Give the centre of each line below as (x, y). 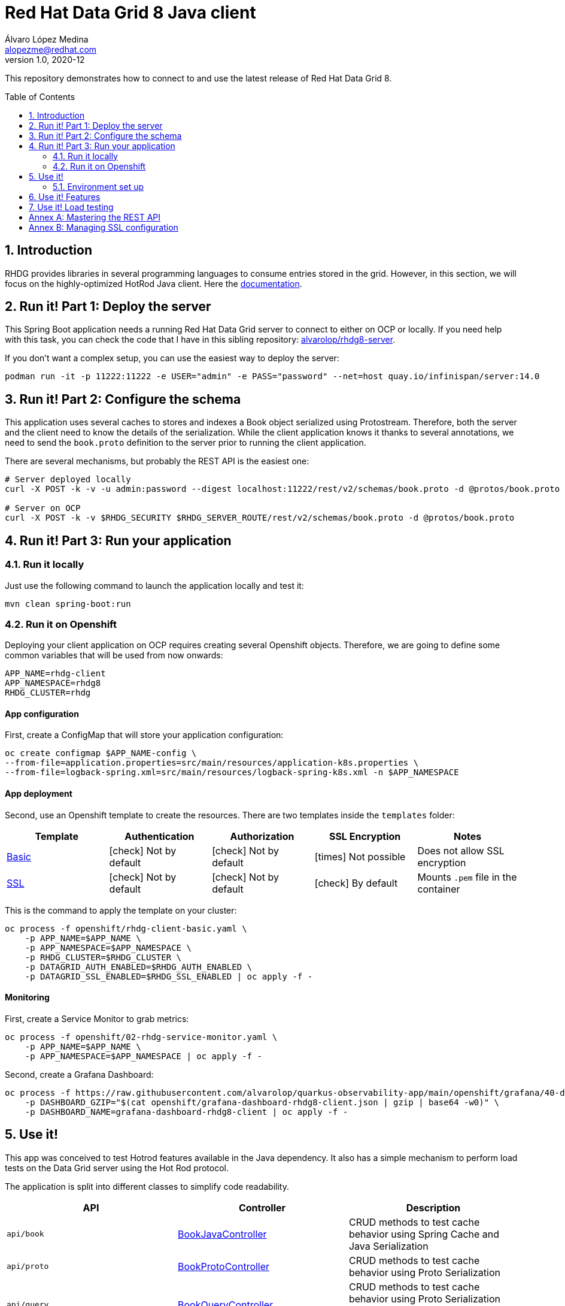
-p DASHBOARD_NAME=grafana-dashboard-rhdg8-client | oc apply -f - (186, 1112)
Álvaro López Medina (47, 39)
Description (433, 1207)
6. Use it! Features (65, 196)
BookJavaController (222, 1234)
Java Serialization (388, 1246)
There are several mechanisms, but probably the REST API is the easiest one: (157, 461)
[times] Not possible (360, 856)
